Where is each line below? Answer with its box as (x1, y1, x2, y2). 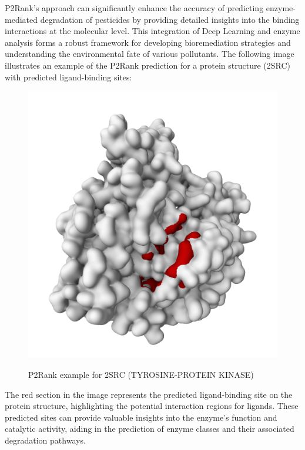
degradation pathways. (5, 434, 86, 446)
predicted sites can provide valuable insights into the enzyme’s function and (5, 411, 277, 423)
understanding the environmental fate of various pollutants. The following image (5, 48, 294, 60)
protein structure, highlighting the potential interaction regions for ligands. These (5, 400, 299, 412)
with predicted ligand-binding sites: (5, 70, 132, 83)
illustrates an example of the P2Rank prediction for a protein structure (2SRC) (5, 59, 291, 71)
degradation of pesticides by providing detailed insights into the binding (40, 13, 300, 25)
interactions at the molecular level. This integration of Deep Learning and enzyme (5, 25, 300, 37)
